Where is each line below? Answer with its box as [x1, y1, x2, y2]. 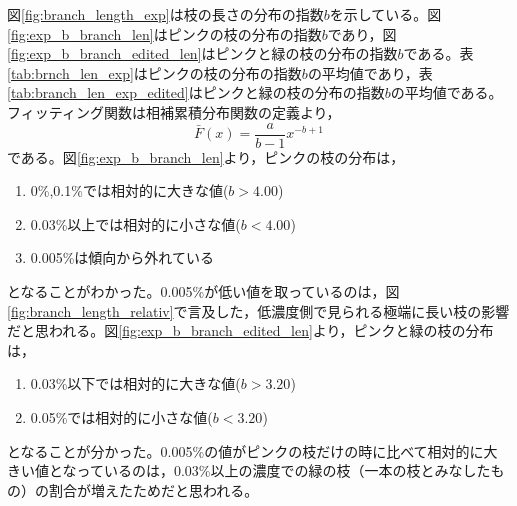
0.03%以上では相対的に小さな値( [30, 213, 241, 234]
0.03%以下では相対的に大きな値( [30, 373, 241, 394]
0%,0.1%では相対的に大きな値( [30, 180, 229, 201]
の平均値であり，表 [307, 62, 433, 83]
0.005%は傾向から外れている [30, 247, 214, 268]
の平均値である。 [390, 82, 503, 103]
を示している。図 [329, 4, 442, 24]
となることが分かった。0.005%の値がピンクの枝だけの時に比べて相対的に [7, 440, 484, 461]
